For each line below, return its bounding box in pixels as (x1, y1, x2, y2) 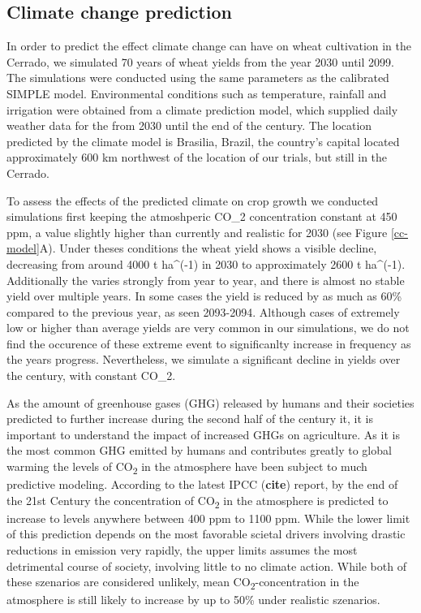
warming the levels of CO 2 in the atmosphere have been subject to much (6, 458, 367, 477)
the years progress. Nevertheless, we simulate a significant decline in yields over (6, 351, 401, 368)
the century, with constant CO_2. (6, 367, 176, 384)
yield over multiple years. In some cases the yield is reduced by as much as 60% (6, 287, 402, 304)
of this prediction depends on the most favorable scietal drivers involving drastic (6, 525, 406, 542)
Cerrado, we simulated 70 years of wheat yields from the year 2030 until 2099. (6, 53, 394, 70)
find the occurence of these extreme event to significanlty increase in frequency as (6, 335, 411, 352)
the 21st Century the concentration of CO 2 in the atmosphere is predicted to (6, 491, 389, 511)
